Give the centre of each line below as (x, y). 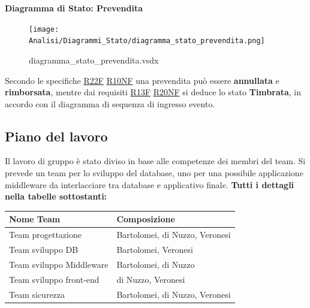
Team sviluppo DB (44, 250)
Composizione (146, 219)
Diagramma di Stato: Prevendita (74, 8)
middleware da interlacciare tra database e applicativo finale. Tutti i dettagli (150, 184)
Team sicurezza (37, 294)
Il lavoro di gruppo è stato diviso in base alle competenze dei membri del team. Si (155, 161)
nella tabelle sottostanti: (56, 196)
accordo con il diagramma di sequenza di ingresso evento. (110, 103)
